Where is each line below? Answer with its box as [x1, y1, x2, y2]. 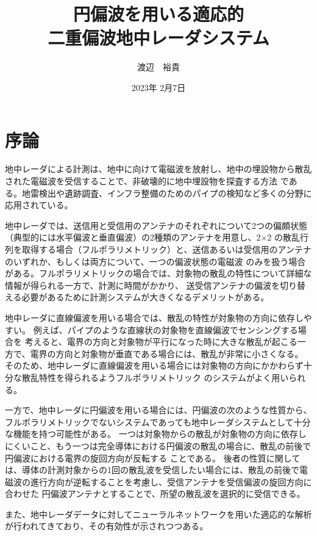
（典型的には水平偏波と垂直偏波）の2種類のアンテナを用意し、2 [5, 231, 261, 244]
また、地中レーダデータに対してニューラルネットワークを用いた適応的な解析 [5, 507, 312, 520]
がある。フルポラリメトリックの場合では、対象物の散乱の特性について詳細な [5, 267, 312, 280]
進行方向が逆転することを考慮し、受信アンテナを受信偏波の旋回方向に [30, 475, 312, 488]
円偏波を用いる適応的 [73, 1, 244, 26]
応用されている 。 [5, 198, 73, 211]
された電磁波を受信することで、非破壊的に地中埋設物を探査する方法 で [5, 175, 289, 187]
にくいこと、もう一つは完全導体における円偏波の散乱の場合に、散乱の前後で [5, 439, 312, 452]
